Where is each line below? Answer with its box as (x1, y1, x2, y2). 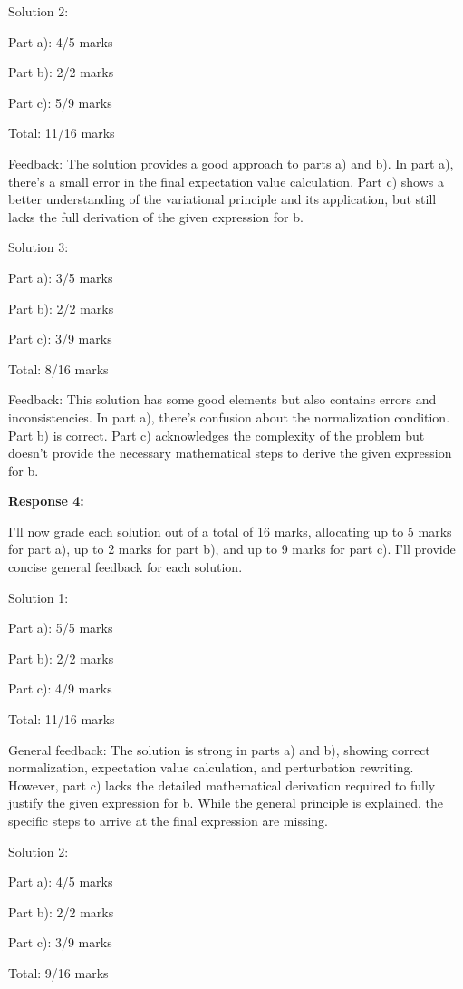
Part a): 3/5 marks (8, 267, 113, 286)
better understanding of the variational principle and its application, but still (8, 189, 437, 208)
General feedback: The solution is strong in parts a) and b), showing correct (8, 740, 430, 759)
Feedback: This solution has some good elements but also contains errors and (8, 390, 437, 409)
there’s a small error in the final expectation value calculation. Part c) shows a (8, 171, 444, 190)
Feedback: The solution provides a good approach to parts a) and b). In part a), (8, 153, 454, 172)
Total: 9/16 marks (8, 963, 109, 982)
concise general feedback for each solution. (8, 558, 243, 577)
